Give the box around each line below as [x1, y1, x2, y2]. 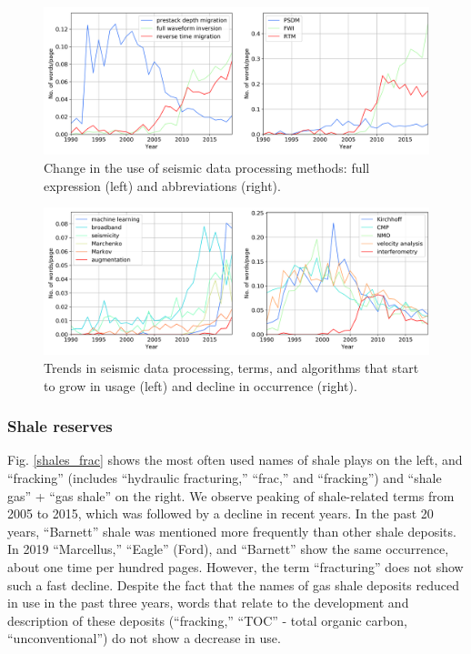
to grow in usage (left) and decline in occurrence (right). [44, 376, 357, 395]
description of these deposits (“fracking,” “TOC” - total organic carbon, [7, 610, 407, 629]
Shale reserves [7, 415, 113, 438]
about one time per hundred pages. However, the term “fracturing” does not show [7, 557, 464, 576]
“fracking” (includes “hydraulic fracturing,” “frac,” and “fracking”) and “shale [7, 468, 442, 487]
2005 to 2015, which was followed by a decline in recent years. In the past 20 [7, 504, 434, 523]
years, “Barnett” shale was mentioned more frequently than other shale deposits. [7, 521, 456, 540]
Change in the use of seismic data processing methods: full [44, 157, 370, 176]
